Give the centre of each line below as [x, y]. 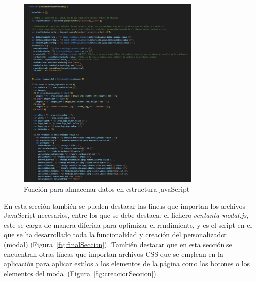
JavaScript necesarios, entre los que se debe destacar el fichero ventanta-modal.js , [126, 215]
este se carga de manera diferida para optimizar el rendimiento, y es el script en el [128, 225]
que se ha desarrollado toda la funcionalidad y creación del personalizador [115, 234]
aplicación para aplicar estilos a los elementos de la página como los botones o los [127, 264]
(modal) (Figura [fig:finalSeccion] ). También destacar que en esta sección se [118, 244]
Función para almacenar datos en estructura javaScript [107, 189]
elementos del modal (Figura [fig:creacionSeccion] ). [81, 273]
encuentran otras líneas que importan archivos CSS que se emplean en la [113, 254]
